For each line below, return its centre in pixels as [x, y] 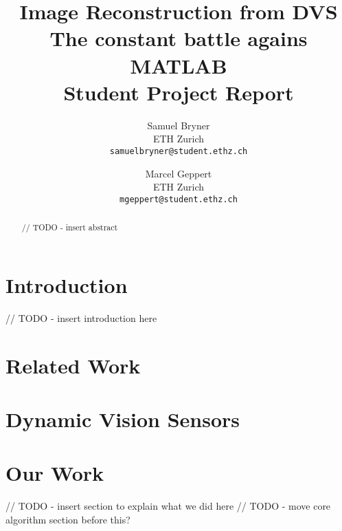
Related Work [73, 365]
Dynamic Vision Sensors [123, 419]
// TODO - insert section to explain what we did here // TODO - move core [168, 506]
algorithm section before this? [68, 519]
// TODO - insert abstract [70, 227]
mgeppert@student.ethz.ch [179, 199]
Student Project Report [179, 92]
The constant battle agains [179, 38]
